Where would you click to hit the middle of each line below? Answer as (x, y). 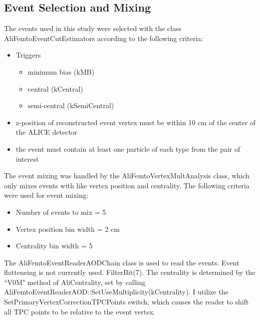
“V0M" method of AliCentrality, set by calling (75, 282)
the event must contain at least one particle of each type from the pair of (128, 148)
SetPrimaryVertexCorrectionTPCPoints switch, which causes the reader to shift (126, 302)
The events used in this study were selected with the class (93, 28)
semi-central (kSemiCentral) (71, 105)
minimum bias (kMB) (61, 71)
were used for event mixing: (46, 195)
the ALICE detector (47, 132)
